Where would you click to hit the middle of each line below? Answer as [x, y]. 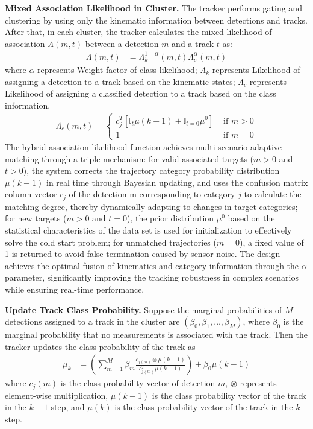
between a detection [122, 43]
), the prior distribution [171, 218]
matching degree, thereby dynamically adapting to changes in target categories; [151, 206]
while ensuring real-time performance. [75, 289]
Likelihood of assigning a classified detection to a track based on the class [141, 93]
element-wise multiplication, [57, 395]
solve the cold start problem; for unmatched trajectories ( [111, 242]
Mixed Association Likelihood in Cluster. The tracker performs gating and [153, 8]
